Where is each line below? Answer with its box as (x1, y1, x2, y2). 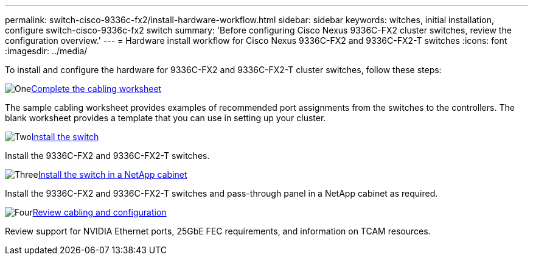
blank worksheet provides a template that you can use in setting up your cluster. (5, 113, 326, 123)
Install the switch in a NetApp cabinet (38, 169, 187, 180)
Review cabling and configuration (32, 207, 167, 217)
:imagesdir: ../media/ (5, 46, 88, 56)
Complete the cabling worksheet (31, 83, 162, 94)
